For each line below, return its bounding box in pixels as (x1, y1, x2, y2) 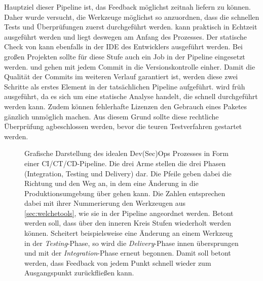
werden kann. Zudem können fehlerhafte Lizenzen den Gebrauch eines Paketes (4, 101, 247, 111)
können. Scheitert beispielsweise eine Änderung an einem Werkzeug (24, 228, 233, 238)
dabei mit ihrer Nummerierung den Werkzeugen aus (24, 198, 186, 208)
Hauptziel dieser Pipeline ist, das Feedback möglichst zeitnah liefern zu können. (4, 2, 251, 12)
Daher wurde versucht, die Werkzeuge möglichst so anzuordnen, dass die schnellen (4, 11, 259, 22)
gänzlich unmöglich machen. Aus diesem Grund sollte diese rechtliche (4, 111, 219, 121)
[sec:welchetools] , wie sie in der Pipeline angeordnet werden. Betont (24, 207, 234, 218)
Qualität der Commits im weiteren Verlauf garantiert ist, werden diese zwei (4, 71, 238, 82)
